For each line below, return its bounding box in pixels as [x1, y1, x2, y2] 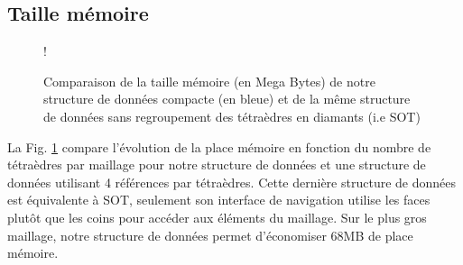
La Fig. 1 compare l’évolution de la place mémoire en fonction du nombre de [7, 137, 431, 156]
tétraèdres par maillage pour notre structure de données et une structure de [7, 155, 426, 174]
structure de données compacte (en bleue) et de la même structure [43, 89, 411, 108]
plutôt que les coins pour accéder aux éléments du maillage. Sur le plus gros [7, 207, 427, 226]
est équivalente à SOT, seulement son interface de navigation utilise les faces [7, 190, 431, 209]
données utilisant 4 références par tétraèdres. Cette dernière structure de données [7, 172, 456, 191]
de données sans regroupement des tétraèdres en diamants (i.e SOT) [43, 106, 421, 125]
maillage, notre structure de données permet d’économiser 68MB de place [7, 225, 413, 244]
